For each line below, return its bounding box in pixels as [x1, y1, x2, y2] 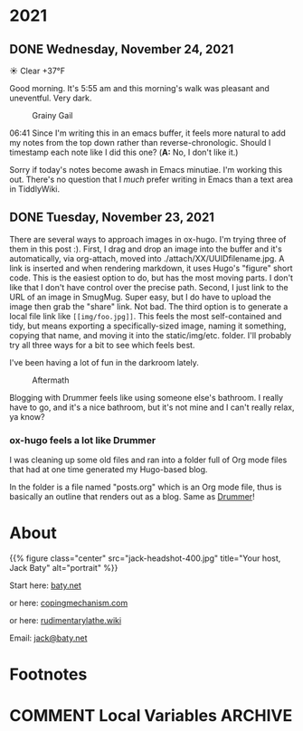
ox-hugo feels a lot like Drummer [9, 433, 156, 446]
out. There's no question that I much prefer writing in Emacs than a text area [9, 174, 294, 185]
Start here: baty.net [9, 580, 81, 591]
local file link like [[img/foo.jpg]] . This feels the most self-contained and [9, 310, 282, 321]
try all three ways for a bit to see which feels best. [9, 339, 195, 350]
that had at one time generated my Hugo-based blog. [9, 464, 208, 475]
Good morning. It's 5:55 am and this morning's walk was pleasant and [9, 83, 270, 93]
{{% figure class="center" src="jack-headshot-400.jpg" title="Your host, [9, 553, 281, 564]
